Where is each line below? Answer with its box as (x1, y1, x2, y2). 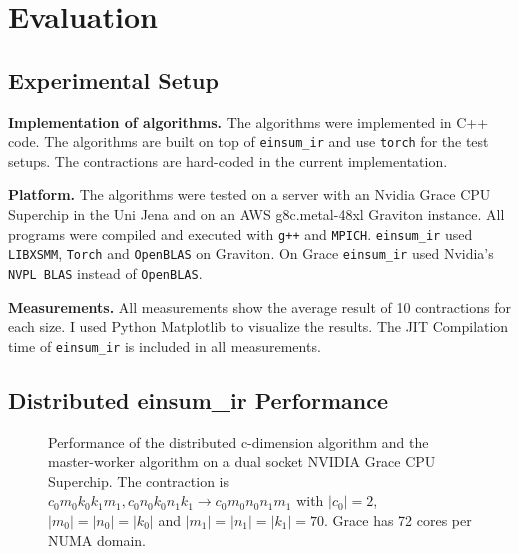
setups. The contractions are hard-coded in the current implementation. (8, 150, 448, 171)
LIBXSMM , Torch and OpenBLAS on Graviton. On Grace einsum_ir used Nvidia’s (8, 243, 494, 264)
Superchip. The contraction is (48, 470, 230, 491)
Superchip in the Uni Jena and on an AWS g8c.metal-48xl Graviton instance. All (8, 204, 505, 225)
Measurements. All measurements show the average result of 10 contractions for (8, 296, 511, 317)
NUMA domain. (48, 529, 147, 550)
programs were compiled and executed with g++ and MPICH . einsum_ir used (8, 223, 473, 244)
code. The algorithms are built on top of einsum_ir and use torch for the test (8, 131, 489, 152)
